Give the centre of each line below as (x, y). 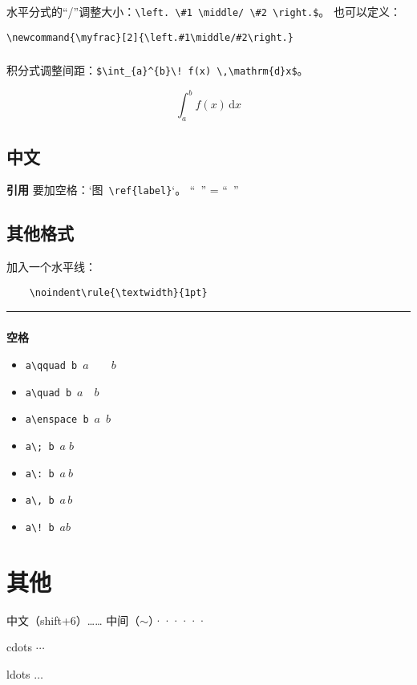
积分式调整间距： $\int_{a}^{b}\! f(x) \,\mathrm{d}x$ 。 (158, 70)
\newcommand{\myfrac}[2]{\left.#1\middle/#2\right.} (150, 37)
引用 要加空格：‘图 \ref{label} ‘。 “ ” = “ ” (123, 190)
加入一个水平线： (51, 267)
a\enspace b (57, 420)
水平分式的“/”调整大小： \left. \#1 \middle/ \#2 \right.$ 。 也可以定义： (204, 11)
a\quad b (49, 393)
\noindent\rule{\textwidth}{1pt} (118, 292)
